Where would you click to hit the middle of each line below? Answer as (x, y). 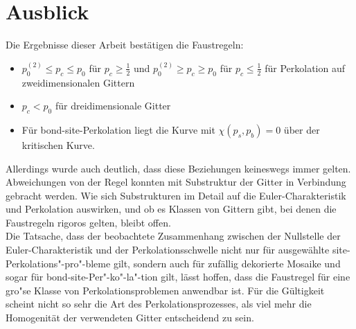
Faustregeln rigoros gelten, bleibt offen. (88, 222)
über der (302, 129)
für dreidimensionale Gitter (113, 106)
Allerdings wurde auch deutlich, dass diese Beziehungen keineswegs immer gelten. (178, 168)
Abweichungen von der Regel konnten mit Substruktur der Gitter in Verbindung (176, 182)
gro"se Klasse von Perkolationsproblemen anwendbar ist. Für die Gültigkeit (165, 290)
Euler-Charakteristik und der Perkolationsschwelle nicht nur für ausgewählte (168, 250)
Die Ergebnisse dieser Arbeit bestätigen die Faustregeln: (125, 45)
